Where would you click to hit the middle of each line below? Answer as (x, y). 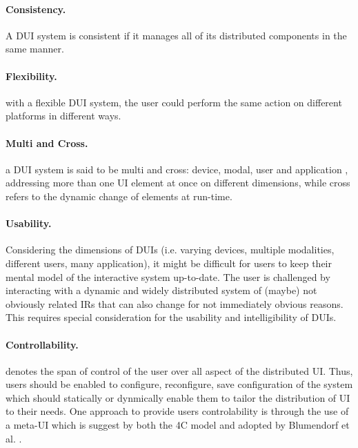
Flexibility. (31, 76)
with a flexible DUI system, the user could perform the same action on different (174, 102)
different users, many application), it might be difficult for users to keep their (169, 263)
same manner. (35, 49)
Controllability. (42, 344)
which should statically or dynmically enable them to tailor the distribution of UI (178, 397)
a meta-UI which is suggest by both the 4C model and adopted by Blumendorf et (178, 425)
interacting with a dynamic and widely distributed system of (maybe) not (161, 290)
